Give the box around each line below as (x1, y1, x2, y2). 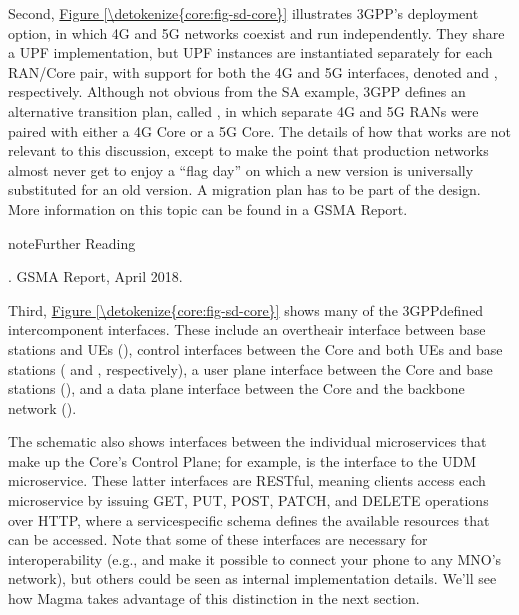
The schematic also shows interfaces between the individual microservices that (8, 431, 487, 452)
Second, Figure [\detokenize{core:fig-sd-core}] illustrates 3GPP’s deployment (8, 3, 479, 23)
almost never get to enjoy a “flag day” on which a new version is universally (8, 159, 474, 180)
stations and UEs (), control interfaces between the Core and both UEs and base (8, 338, 503, 359)
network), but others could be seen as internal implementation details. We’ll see (8, 568, 497, 589)
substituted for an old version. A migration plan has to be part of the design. (8, 179, 481, 200)
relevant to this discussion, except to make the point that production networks (8, 140, 489, 161)
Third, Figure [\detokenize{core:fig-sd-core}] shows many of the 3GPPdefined (8, 299, 484, 320)
